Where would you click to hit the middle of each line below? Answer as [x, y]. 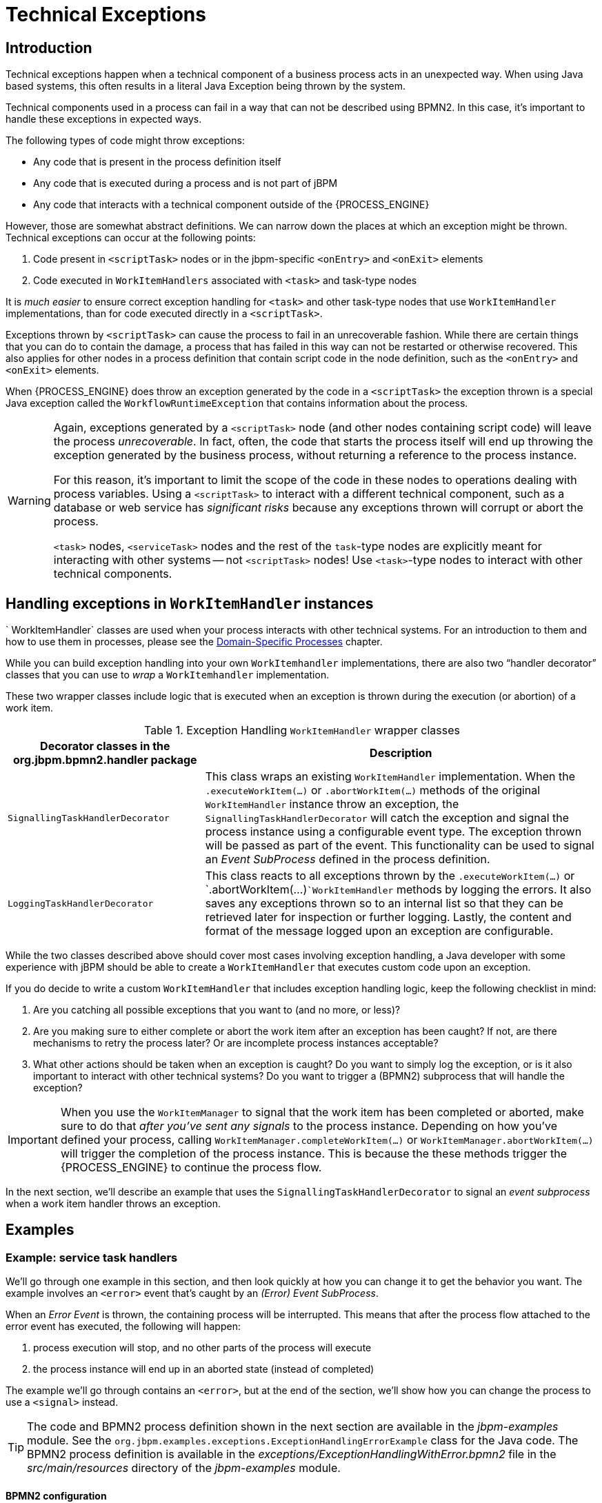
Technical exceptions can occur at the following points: [131, 238]
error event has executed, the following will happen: [123, 1327]
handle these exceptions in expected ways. [104, 119]
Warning [29, 501]
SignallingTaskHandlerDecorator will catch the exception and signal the [387, 818]
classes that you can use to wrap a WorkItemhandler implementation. [168, 675]
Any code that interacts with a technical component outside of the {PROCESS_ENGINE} [231, 205]
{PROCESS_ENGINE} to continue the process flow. [191, 1168]
